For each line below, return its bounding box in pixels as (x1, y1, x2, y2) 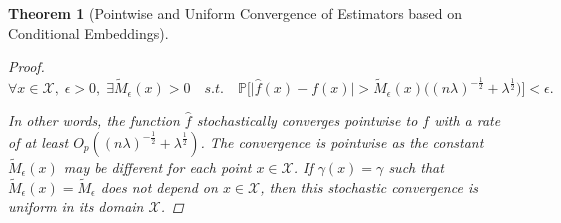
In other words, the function (8, 110, 180, 131)
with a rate (434, 110, 501, 131)
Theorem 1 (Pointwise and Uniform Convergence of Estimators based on (8, 3, 463, 23)
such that (388, 156, 444, 177)
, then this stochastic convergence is (260, 176, 478, 197)
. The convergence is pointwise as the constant (200, 131, 484, 152)
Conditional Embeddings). (8, 22, 169, 43)
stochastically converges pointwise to (196, 110, 418, 131)
